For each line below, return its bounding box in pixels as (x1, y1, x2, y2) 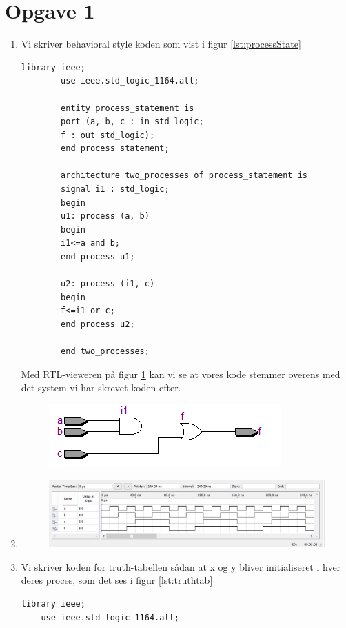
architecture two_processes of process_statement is (61, 170, 308, 181)
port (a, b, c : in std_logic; (61, 117, 204, 127)
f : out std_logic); (61, 130, 155, 140)
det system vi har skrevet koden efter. (21, 380, 181, 395)
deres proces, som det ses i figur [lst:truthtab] (21, 573, 213, 587)
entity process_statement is (61, 103, 194, 113)
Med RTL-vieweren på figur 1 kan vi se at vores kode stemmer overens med (21, 366, 340, 381)
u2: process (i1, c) (61, 279, 155, 289)
